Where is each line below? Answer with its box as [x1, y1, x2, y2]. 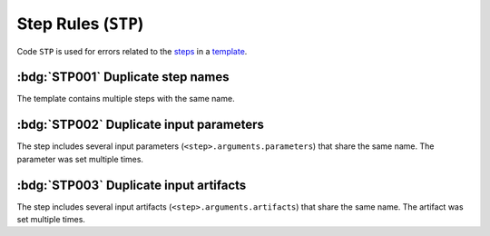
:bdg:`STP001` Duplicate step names [16, 69, 230, 85]
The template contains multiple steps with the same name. [16, 93, 235, 104]
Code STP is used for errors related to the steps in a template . [16, 45, 248, 56]
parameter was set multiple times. [16, 153, 144, 164]
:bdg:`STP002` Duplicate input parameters [16, 117, 265, 133]
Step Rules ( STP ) [16, 14, 144, 34]
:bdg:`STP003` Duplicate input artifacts [16, 177, 247, 192]
